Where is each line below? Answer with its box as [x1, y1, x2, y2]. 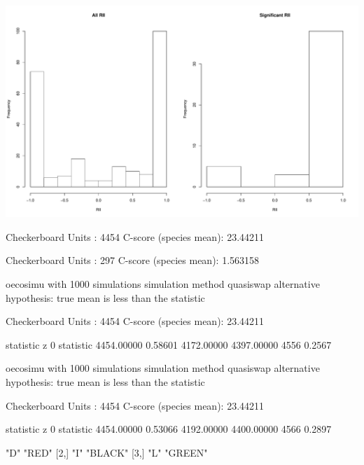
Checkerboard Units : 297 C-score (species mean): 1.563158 [6, 253, 260, 268]
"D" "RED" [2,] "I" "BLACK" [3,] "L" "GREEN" [6, 445, 208, 459]
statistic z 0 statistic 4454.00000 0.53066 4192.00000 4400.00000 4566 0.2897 [6, 422, 332, 436]
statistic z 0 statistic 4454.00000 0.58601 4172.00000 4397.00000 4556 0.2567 [6, 337, 332, 352]
